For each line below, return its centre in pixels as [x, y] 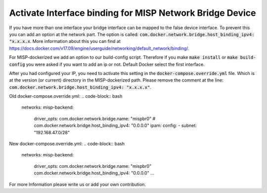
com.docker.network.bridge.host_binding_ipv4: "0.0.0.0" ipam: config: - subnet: [115, 125]
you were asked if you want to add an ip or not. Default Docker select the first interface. [115, 64]
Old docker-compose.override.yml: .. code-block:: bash [66, 96]
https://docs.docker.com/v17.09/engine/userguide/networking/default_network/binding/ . [99, 48]
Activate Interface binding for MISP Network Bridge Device [133, 13]
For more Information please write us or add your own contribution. [77, 184]
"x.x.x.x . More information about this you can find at [65, 41]
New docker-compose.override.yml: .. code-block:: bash [67, 144]
